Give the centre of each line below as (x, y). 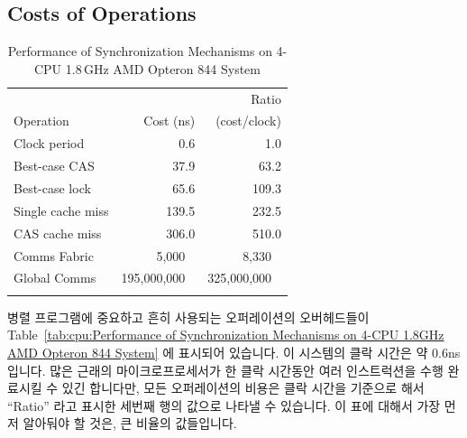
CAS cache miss (58, 233)
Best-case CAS (54, 166)
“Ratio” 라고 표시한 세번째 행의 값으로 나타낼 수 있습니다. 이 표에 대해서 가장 (224, 405)
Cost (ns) (169, 121)
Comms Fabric (54, 255)
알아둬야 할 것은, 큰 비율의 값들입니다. (130, 423)
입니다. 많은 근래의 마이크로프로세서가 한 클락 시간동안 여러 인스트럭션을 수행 (225, 370)
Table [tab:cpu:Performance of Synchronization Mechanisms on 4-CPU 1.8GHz (226, 335)
